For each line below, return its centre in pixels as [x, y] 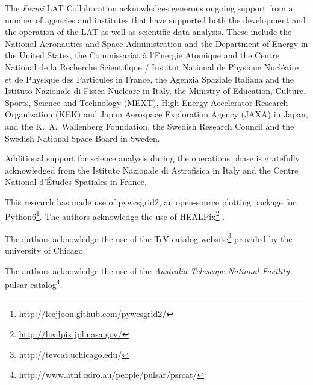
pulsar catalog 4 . [34, 283]
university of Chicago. [45, 250]
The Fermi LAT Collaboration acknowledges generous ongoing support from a [149, 8]
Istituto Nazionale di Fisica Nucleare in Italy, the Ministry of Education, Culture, [156, 91]
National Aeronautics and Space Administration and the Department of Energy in [156, 43]
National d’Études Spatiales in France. [76, 182]
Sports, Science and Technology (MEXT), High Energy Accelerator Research [147, 102]
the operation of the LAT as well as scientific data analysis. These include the [148, 32]
